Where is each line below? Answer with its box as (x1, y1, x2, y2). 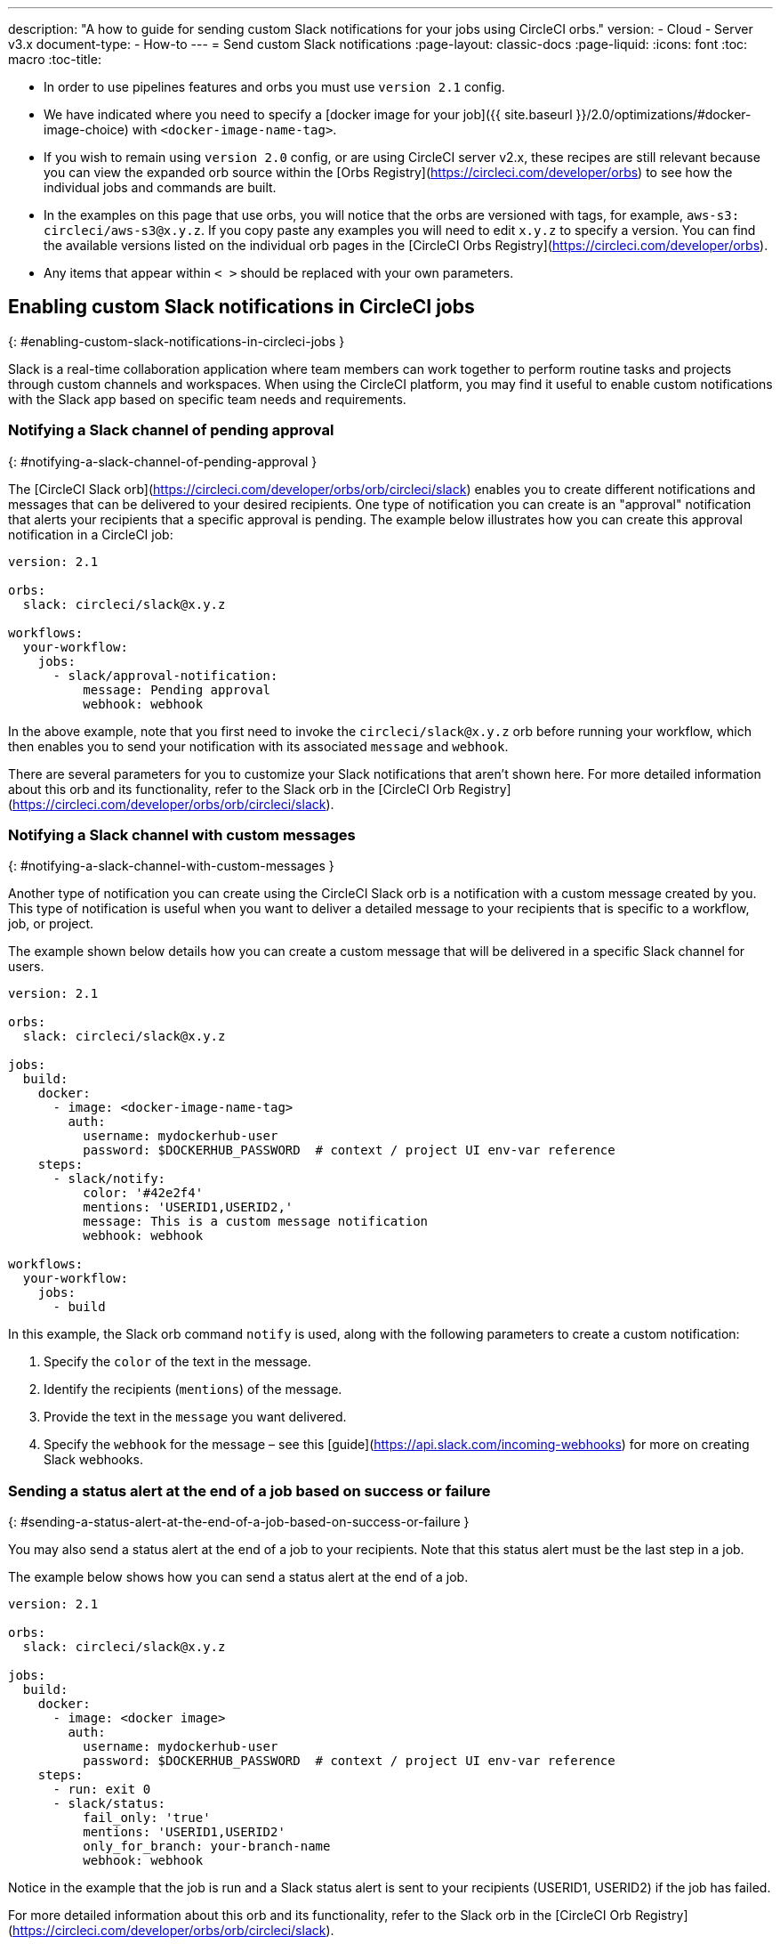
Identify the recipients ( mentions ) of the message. (44, 1381, 342, 1397)
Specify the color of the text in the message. (44, 1354, 311, 1370)
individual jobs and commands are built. (44, 180, 277, 195)
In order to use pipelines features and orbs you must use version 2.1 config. (44, 79, 505, 94)
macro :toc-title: (8, 52, 101, 67)
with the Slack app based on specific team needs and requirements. (8, 391, 406, 407)
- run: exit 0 (52, 1782, 151, 1797)
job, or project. (8, 916, 94, 932)
